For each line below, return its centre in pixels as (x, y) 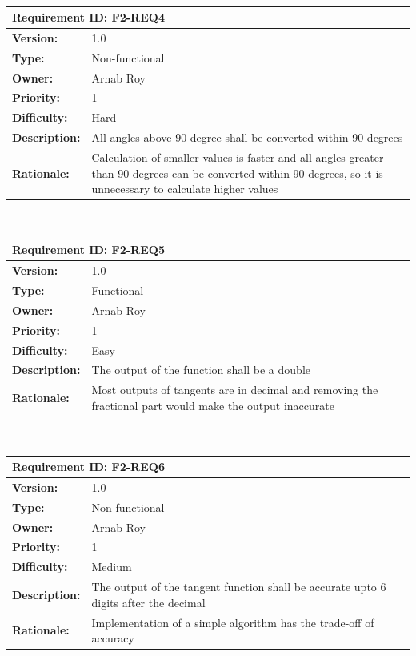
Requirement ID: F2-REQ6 (88, 467)
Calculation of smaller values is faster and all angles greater (238, 157)
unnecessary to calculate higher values (185, 189)
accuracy (113, 638)
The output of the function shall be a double (201, 370)
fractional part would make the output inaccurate (213, 405)
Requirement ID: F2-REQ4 (88, 17)
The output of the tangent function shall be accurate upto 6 (239, 587)
